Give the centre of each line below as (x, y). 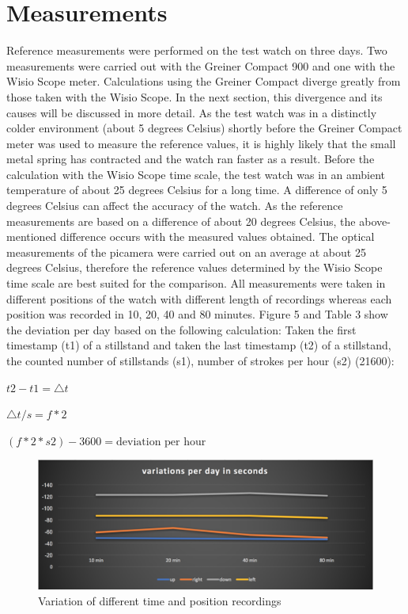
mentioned (32, 236)
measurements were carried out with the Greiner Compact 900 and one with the (201, 65)
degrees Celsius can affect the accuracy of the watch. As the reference (175, 206)
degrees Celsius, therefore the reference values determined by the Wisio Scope (195, 267)
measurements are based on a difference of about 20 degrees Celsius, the (181, 221)
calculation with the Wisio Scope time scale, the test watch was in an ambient (196, 174)
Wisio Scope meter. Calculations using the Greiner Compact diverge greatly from (204, 81)
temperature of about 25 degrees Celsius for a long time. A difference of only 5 (197, 190)
